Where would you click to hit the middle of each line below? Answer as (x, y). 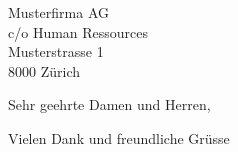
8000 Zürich (44, 70)
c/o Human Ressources (78, 31)
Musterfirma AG (58, 12)
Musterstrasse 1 (56, 51)
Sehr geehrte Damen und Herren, (109, 104)
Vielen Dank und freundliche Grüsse (119, 137)
